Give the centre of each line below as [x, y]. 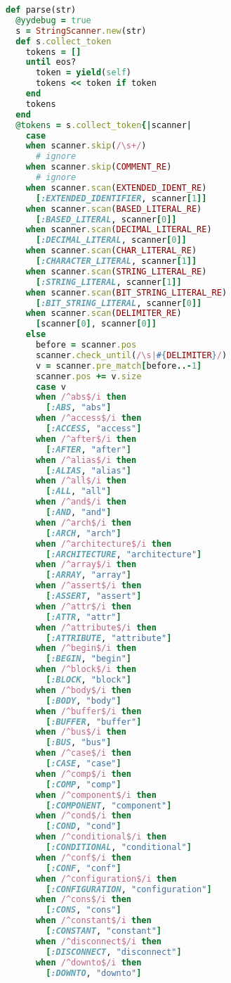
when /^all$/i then [81, 481]
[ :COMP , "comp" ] [84, 784]
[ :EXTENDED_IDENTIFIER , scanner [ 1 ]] [121, 198]
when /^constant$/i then [93, 921]
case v [51, 387]
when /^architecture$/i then [104, 544]
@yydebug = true [53, 20]
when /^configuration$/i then [106, 879]
